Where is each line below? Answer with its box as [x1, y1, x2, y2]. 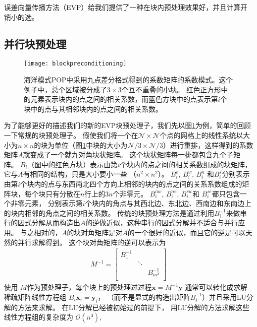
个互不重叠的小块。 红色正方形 [121, 84, 221, 94]
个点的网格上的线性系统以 [159, 130, 243, 140]
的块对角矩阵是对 [67, 227, 123, 237]
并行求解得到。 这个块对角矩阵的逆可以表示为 [17, 237, 166, 247]
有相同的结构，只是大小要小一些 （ [23, 169, 137, 179]
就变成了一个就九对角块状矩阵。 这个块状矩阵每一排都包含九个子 [23, 149, 234, 160]
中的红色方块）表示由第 [41, 159, 118, 169]
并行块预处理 [4, 36, 66, 51]
